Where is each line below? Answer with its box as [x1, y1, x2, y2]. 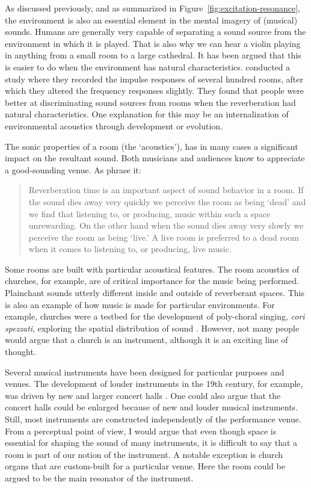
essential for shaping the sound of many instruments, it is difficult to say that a [5, 436, 298, 449]
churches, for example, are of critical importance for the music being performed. [5, 274, 299, 287]
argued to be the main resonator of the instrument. [5, 471, 194, 484]
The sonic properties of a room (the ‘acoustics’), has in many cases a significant [5, 140, 298, 152]
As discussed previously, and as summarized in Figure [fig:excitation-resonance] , [5, 2, 301, 14]
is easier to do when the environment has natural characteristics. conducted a [5, 60, 291, 73]
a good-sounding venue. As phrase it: [5, 163, 141, 176]
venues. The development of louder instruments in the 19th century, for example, [5, 377, 303, 390]
